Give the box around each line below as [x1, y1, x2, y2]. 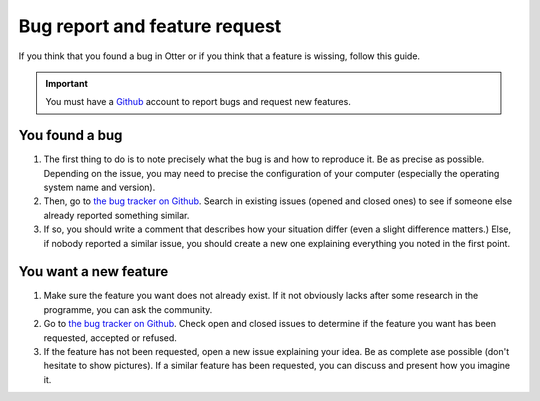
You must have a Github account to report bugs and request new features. [45, 96, 352, 108]
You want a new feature [18, 263, 169, 280]
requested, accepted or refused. [43, 331, 177, 344]
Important [45, 77, 89, 89]
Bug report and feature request [18, 15, 282, 37]
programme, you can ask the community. [43, 303, 213, 315]
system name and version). [43, 181, 156, 194]
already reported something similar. [43, 209, 190, 221]
